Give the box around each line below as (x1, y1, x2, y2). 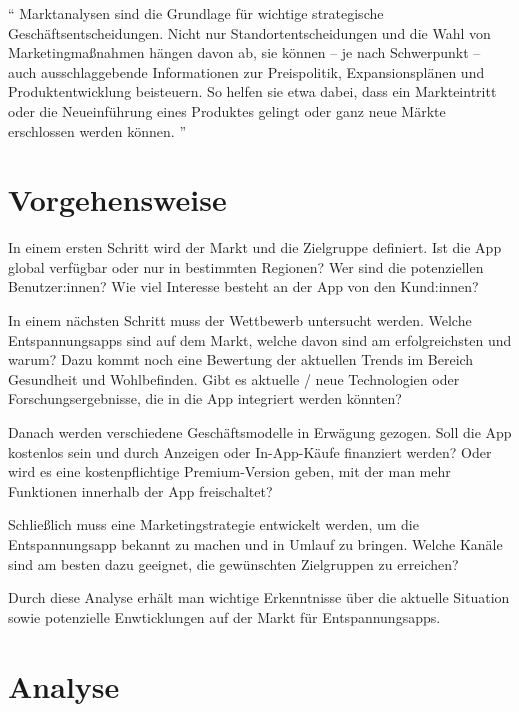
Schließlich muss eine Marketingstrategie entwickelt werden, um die (8, 514, 419, 535)
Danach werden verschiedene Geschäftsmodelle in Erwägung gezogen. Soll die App (8, 422, 512, 443)
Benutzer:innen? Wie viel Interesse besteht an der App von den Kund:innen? (8, 276, 479, 297)
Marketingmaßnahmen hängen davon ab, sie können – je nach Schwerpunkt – (8, 42, 481, 63)
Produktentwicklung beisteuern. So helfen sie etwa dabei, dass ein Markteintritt (8, 81, 497, 102)
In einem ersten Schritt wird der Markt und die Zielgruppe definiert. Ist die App (8, 237, 502, 258)
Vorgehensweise (8, 179, 227, 220)
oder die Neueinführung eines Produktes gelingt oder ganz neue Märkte (8, 100, 446, 121)
